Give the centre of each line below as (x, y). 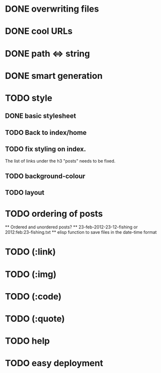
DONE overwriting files (52, 9)
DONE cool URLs (39, 31)
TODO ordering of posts (54, 214)
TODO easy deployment (54, 363)
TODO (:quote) (35, 319)
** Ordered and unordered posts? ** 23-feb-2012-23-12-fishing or (72, 227)
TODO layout (25, 193)
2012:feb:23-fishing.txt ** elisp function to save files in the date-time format (81, 232)
